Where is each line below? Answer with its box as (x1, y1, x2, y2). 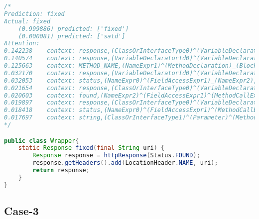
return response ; (32, 167, 90, 174)
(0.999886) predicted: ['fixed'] (18, 25, 129, 32)
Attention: (4, 40, 40, 47)
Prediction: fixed (4, 10, 65, 17)
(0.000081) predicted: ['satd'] (18, 32, 126, 40)
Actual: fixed (4, 17, 51, 25)
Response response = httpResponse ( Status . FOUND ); (32, 152, 200, 159)
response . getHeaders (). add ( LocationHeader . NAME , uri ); (32, 159, 218, 167)
